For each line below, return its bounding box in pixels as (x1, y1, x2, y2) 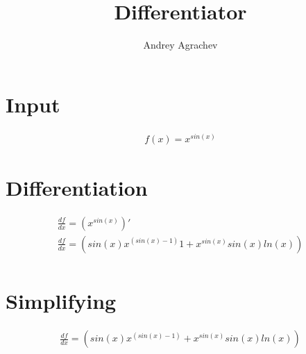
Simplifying (6, 287, 117, 315)
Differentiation (6, 173, 148, 201)
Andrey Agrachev (143, 37, 218, 52)
